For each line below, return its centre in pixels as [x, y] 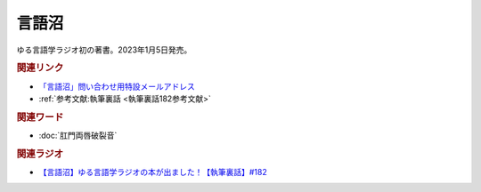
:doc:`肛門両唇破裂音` [78, 136]
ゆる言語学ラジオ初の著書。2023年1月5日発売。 [104, 50]
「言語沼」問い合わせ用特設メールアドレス [117, 86]
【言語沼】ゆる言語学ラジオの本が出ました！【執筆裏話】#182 [153, 172]
